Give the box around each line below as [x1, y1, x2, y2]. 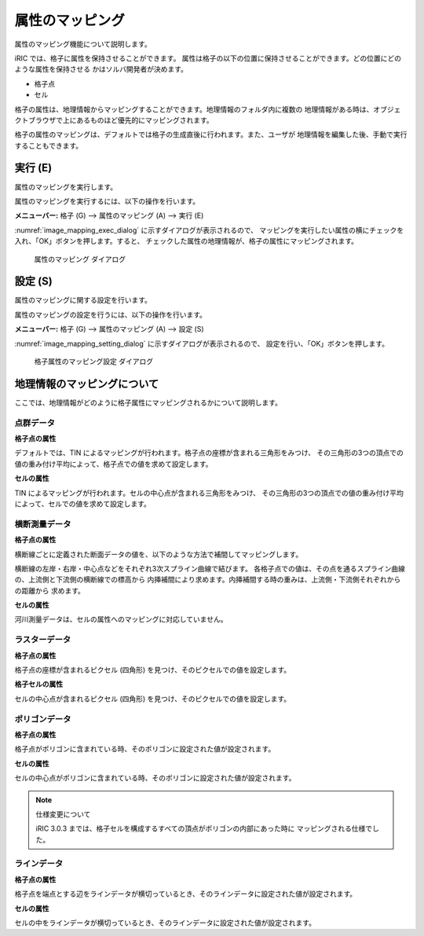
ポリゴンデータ [14, 714, 71, 725]
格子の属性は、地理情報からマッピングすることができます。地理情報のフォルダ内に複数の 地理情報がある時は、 [14, 105, 374, 114]
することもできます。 [14, 141, 83, 150]
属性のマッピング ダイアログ [34, 254, 126, 263]
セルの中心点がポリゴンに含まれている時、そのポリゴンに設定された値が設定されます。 [14, 773, 296, 783]
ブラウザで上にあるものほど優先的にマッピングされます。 [27, 115, 214, 125]
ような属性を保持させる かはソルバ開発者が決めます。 [14, 64, 188, 74]
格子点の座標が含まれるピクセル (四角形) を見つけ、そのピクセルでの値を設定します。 [14, 665, 291, 675]
